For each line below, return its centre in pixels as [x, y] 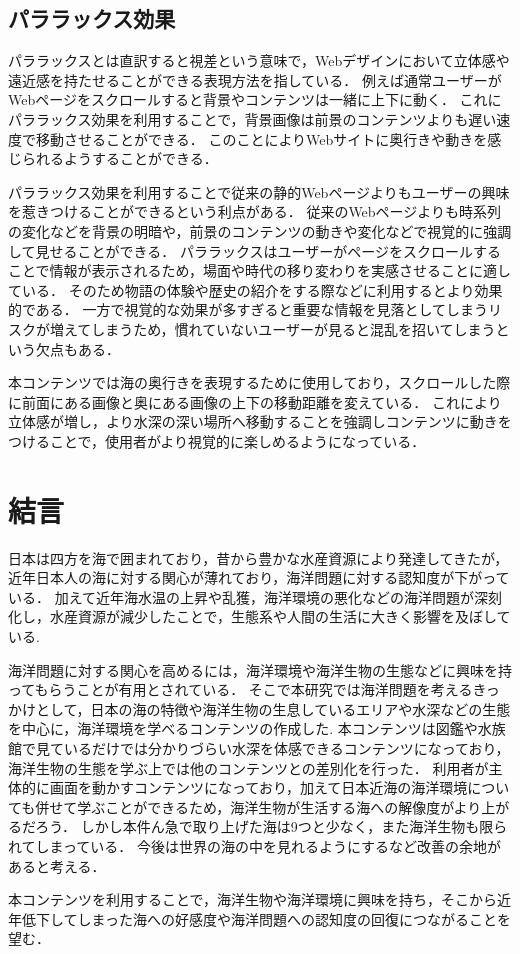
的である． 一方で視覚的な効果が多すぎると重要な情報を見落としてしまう [248, 309]
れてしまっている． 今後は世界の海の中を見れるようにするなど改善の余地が [255, 845]
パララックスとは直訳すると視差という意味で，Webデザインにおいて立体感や [259, 60]
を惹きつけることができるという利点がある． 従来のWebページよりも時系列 [255, 211]
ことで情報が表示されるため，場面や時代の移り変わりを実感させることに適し [259, 270]
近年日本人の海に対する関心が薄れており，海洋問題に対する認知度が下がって [259, 577]
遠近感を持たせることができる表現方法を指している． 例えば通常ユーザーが [255, 79]
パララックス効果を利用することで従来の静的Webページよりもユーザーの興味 [259, 191]
